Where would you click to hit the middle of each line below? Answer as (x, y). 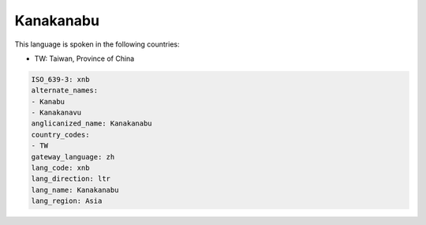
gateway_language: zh (73, 157)
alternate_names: (65, 90)
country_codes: (60, 135)
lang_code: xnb (60, 168)
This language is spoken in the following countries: (97, 44)
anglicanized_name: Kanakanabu (92, 124)
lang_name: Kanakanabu (75, 190)
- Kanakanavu (56, 113)
